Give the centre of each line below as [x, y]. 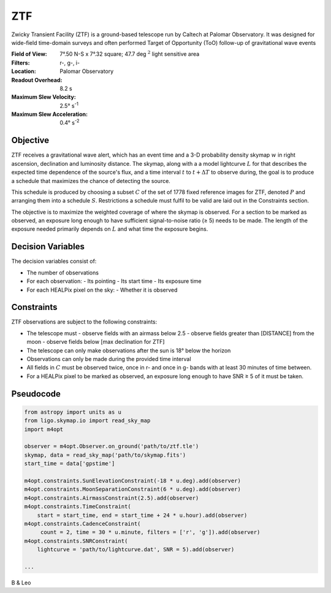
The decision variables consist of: [54, 262]
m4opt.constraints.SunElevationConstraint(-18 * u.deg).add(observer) [133, 481]
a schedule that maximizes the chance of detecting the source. [91, 180]
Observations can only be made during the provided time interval [109, 359]
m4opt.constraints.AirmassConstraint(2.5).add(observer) [112, 498]
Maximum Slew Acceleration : [50, 114]
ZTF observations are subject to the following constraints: [84, 322]
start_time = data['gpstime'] [70, 464]
